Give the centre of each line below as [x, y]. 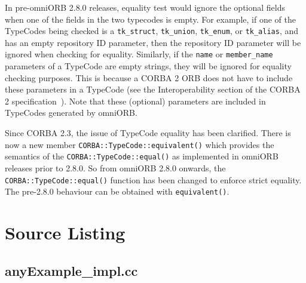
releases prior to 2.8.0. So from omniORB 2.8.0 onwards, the [115, 167]
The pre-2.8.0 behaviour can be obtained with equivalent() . [117, 191]
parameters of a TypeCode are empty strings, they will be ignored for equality [148, 66]
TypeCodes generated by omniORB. [71, 113]
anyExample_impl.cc [71, 270]
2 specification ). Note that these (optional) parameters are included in [135, 101]
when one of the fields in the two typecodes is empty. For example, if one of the [150, 19]
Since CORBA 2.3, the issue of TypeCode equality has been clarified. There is [148, 133]
